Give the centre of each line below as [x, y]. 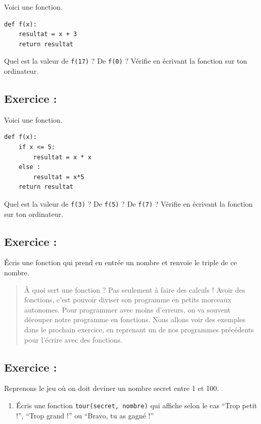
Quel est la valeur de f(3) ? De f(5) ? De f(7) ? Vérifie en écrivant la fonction [128, 203]
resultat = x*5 [59, 177]
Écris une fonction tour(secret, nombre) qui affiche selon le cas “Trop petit [137, 405]
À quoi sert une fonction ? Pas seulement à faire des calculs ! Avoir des [135, 289]
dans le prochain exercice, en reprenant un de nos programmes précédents [139, 329]
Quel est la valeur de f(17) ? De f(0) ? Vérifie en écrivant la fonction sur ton [126, 61]
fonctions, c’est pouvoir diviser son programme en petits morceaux [128, 300]
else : [30, 167]
